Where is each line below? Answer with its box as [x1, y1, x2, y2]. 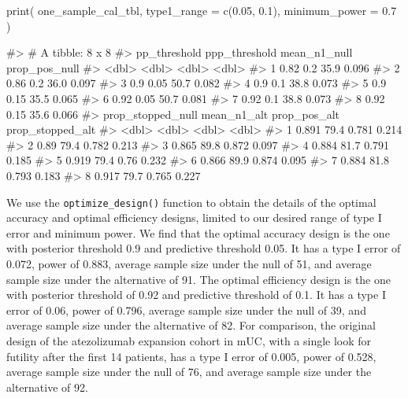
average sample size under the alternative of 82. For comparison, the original [6, 317, 376, 334]
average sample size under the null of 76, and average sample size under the [6, 363, 372, 380]
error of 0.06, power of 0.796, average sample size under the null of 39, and [6, 301, 366, 318]
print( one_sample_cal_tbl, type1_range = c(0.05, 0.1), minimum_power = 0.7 [6, 2, 397, 18]
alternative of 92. [6, 378, 88, 395]
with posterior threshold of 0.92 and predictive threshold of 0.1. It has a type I [6, 286, 386, 303]
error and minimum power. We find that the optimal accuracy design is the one [6, 224, 390, 241]
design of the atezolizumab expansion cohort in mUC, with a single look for [6, 332, 372, 348]
